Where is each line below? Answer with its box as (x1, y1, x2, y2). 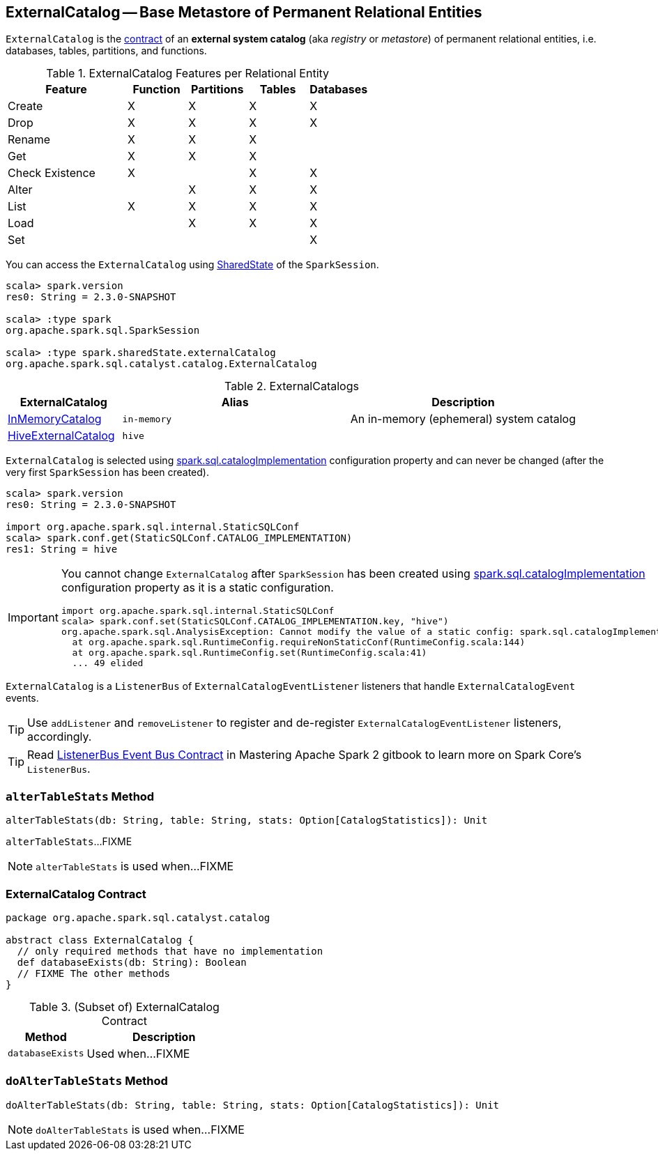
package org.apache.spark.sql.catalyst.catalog (6, 911, 270, 923)
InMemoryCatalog (8, 412, 102, 426)
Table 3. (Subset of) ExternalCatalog (29, 999, 220, 1014)
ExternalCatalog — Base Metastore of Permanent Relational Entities (6, 3, 482, 21)
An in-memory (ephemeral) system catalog (350, 412, 576, 426)
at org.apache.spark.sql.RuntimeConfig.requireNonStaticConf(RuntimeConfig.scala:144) (72, 637, 526, 648)
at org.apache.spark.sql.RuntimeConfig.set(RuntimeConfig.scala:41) (72, 647, 427, 658)
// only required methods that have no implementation (17, 945, 323, 957)
